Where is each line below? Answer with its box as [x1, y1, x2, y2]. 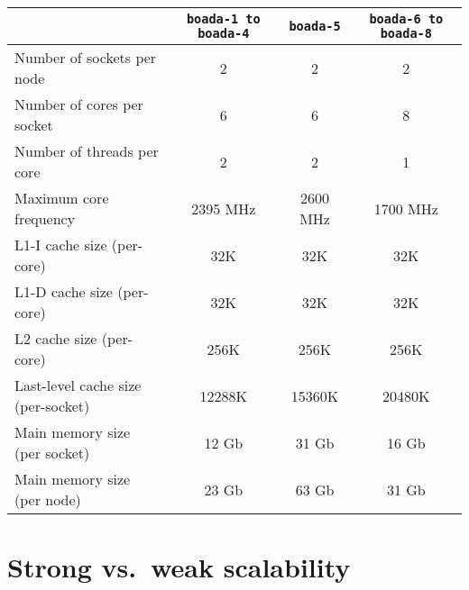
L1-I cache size [14, 234, 107, 255]
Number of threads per [14, 141, 159, 161]
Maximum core [14, 187, 109, 208]
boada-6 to [369, 12, 444, 26]
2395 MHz [191, 197, 256, 219]
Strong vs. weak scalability [7, 549, 351, 585]
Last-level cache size [14, 375, 142, 395]
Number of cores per [14, 94, 143, 114]
